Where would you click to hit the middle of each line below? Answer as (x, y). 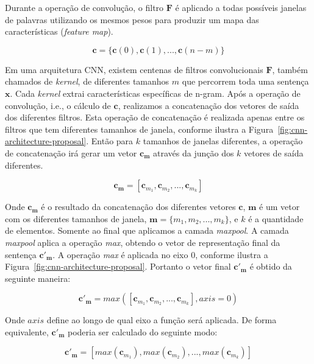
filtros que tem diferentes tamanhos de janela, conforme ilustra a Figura (139, 129)
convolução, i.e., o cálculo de (58, 105)
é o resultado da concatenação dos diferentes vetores (138, 207)
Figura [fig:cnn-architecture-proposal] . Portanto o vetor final (118, 266)
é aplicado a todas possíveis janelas (241, 7)
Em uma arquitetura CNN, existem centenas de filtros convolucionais (134, 69)
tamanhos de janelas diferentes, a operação (223, 141)
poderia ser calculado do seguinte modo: (142, 331)
